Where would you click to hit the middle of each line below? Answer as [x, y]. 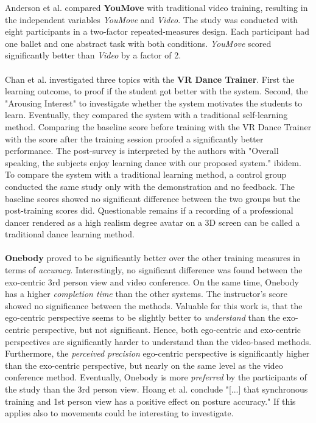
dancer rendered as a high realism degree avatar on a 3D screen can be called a [153, 222]
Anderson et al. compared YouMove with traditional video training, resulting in [156, 7]
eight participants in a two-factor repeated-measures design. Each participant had [157, 31]
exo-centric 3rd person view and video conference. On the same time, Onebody [152, 281]
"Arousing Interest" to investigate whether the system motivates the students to [154, 103]
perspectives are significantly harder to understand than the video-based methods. [158, 341]
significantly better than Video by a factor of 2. [93, 55]
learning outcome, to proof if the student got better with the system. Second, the [156, 91]
